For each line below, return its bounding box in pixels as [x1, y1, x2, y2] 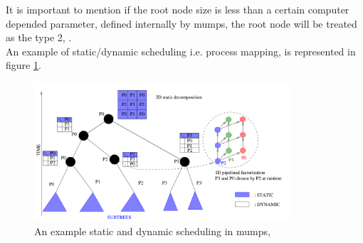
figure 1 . [6, 58, 41, 72]
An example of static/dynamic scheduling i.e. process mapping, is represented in [6, 43, 356, 58]
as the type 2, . [6, 30, 72, 45]
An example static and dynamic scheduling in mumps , [34, 223, 270, 238]
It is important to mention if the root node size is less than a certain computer [6, 2, 349, 16]
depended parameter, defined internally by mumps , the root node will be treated [6, 16, 357, 31]
